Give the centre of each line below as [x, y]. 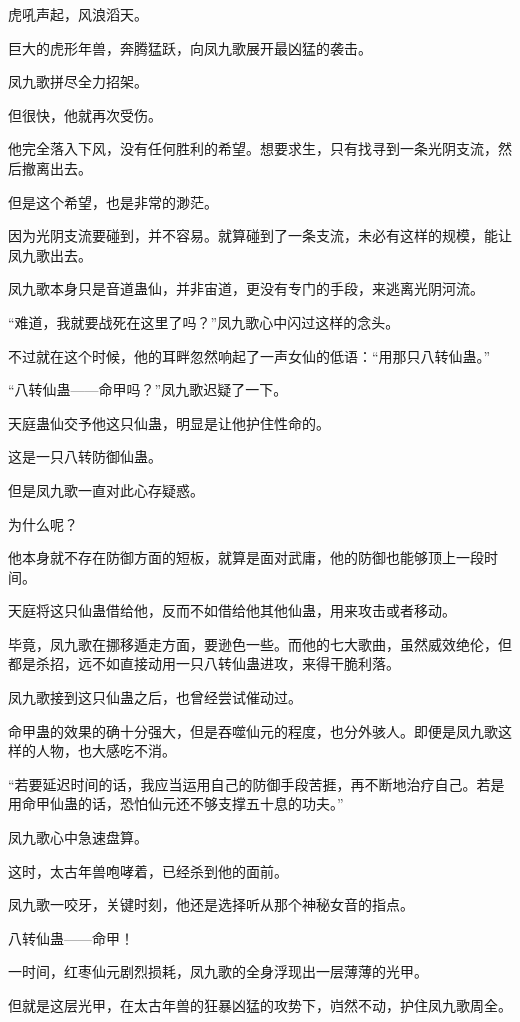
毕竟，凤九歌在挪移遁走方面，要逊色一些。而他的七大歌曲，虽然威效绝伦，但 [260, 643]
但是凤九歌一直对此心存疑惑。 [106, 489]
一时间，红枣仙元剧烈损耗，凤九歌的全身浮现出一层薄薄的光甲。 [218, 971]
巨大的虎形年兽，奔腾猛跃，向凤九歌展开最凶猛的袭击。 [190, 47]
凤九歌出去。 [50, 254]
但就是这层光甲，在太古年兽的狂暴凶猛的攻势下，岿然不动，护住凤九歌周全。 [260, 1005]
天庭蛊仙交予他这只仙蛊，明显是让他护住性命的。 [169, 422]
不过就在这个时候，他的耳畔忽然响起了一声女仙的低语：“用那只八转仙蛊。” [249, 355]
